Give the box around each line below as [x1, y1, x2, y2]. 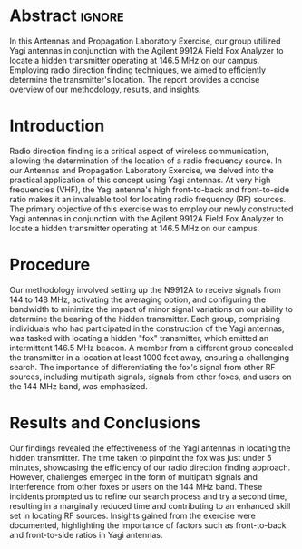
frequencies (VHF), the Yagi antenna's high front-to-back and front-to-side [9, 183, 290, 195]
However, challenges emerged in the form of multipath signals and [9, 471, 258, 482]
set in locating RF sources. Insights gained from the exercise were [9, 510, 256, 521]
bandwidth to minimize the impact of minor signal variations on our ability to [9, 303, 293, 314]
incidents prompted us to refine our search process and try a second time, [9, 491, 287, 502]
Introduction [9, 115, 105, 136]
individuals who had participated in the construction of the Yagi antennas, [9, 323, 285, 334]
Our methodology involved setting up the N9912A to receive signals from [9, 284, 281, 295]
